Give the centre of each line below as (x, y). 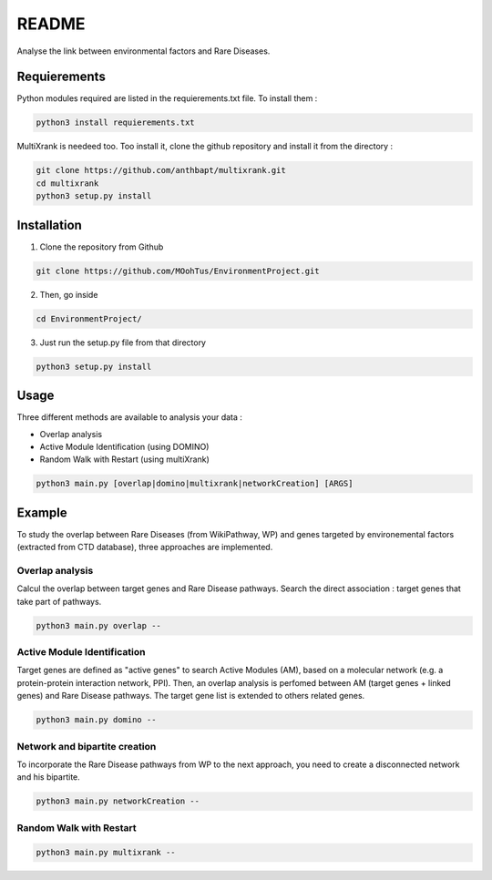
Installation (49, 225)
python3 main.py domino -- (96, 720)
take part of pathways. (59, 601)
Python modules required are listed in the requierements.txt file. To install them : (167, 98)
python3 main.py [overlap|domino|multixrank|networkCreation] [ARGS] (195, 484)
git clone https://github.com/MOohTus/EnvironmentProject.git (178, 271)
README (51, 24)
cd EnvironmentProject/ (89, 318)
